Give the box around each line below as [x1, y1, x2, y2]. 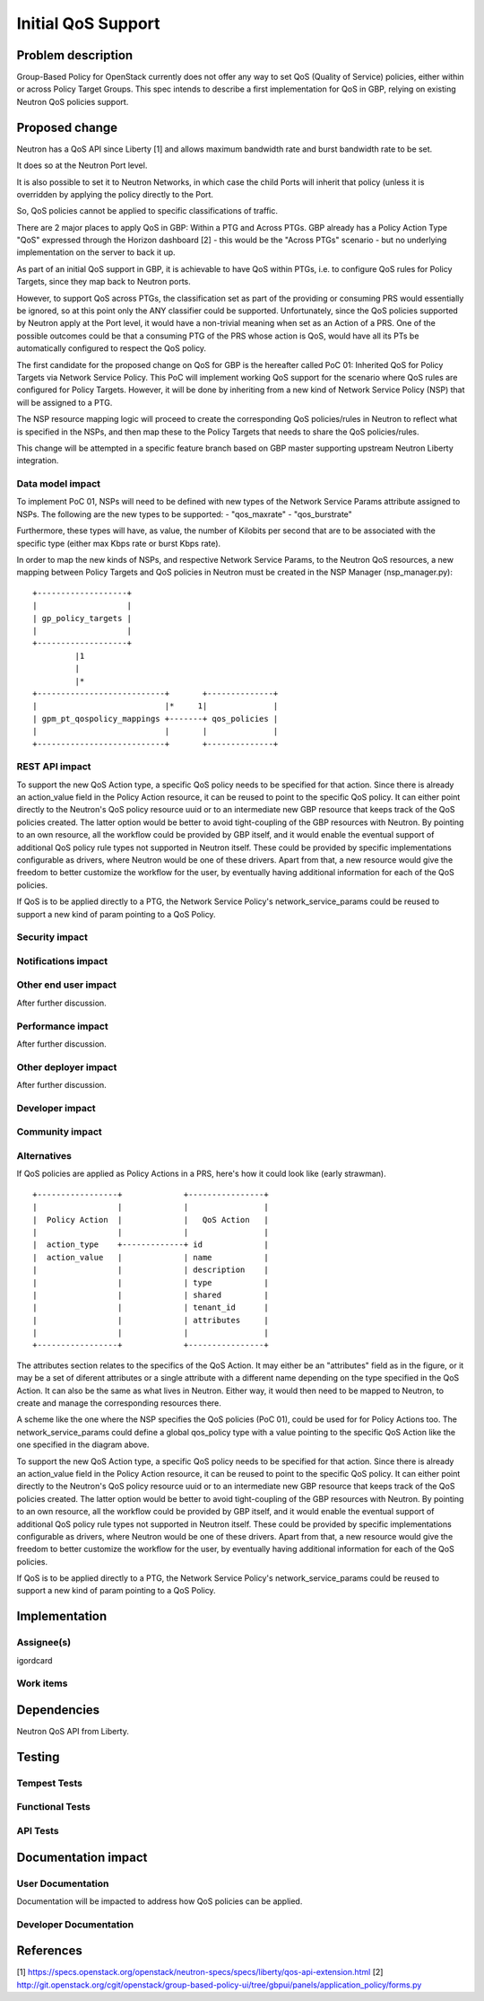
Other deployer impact [16, 1060, 117, 1073]
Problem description [16, 48, 134, 63]
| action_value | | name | [32, 1252, 269, 1262]
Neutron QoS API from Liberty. [16, 1726, 130, 1737]
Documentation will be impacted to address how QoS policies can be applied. [16, 1895, 303, 1907]
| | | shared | [32, 1289, 269, 1300]
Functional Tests [16, 1801, 91, 1813]
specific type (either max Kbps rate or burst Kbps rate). [16, 538, 221, 549]
